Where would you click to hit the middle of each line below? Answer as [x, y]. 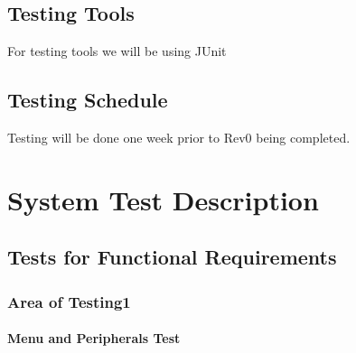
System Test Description [163, 199]
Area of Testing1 [69, 301]
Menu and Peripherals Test [94, 338]
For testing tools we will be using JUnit [117, 51]
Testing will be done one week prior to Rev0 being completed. [179, 137]
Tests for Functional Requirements [172, 257]
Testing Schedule [88, 100]
